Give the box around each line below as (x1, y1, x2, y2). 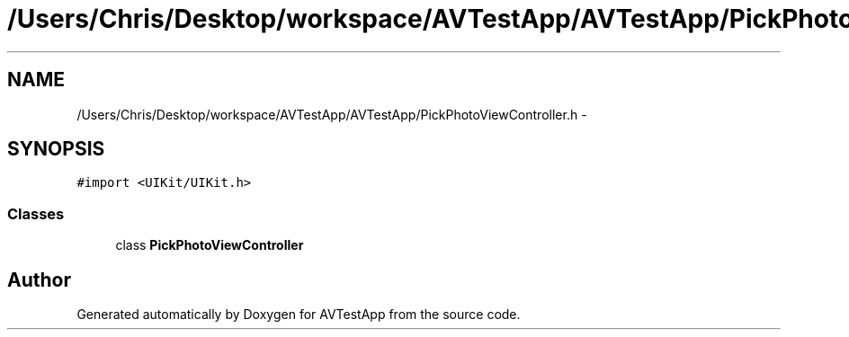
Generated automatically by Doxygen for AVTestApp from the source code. (76, 306, 521, 323)
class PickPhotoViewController (115, 237, 304, 253)
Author (7, 268, 71, 291)
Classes (7, 204, 65, 223)
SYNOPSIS (7, 137, 105, 161)
